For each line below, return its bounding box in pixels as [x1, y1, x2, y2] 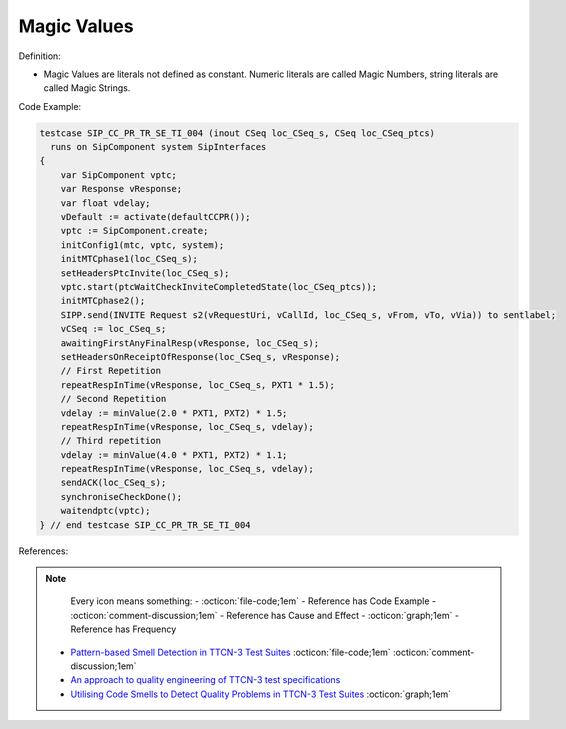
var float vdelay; [60, 197, 151, 209]
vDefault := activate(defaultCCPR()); [60, 211, 251, 223]
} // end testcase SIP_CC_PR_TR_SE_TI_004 [39, 519, 251, 530]
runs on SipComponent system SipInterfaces [50, 141, 267, 153]
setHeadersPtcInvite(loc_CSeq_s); [60, 267, 230, 279]
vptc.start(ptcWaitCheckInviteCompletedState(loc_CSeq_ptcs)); [60, 281, 378, 292]
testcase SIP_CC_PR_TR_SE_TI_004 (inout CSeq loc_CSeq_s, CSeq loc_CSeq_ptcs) [39, 127, 435, 139]
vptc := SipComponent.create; [60, 225, 209, 237]
